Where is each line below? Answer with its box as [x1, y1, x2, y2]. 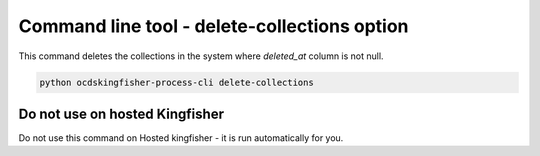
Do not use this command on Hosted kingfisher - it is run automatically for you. [18, 132, 344, 144]
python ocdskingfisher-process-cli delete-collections [39, 76, 314, 88]
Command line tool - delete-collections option [18, 15, 409, 37]
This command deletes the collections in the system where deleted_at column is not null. [18, 50, 384, 62]
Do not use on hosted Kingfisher [18, 105, 225, 122]
